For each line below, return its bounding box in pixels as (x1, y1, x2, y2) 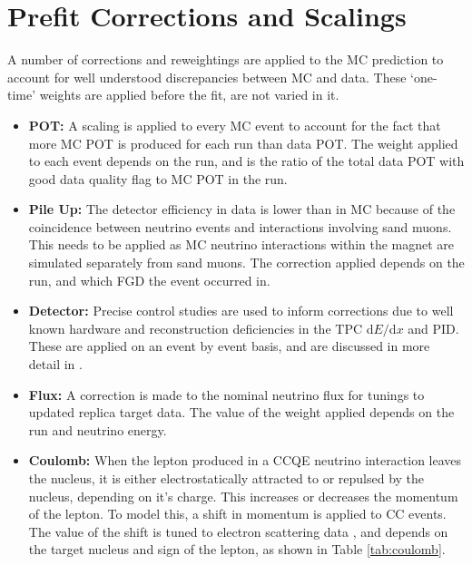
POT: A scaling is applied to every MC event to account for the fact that (28, 115, 441, 134)
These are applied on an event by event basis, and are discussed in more (28, 336, 430, 356)
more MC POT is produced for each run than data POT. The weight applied (28, 133, 458, 152)
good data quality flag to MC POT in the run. (28, 169, 288, 188)
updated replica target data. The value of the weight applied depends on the (28, 403, 455, 422)
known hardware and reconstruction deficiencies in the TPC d (28, 318, 374, 337)
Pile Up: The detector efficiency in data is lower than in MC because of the (28, 200, 456, 219)
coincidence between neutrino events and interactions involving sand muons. (28, 217, 452, 236)
